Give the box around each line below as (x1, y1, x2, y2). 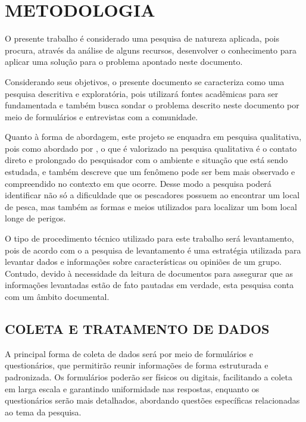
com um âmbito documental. (5, 290, 110, 302)
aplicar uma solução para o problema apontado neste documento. (5, 55, 243, 68)
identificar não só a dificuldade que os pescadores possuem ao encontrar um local (5, 189, 300, 201)
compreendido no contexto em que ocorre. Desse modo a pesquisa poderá (5, 177, 271, 189)
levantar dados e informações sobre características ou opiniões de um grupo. (5, 255, 282, 268)
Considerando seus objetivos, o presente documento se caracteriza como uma (5, 75, 285, 87)
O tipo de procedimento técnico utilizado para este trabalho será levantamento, (5, 232, 294, 245)
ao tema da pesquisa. (5, 405, 82, 418)
